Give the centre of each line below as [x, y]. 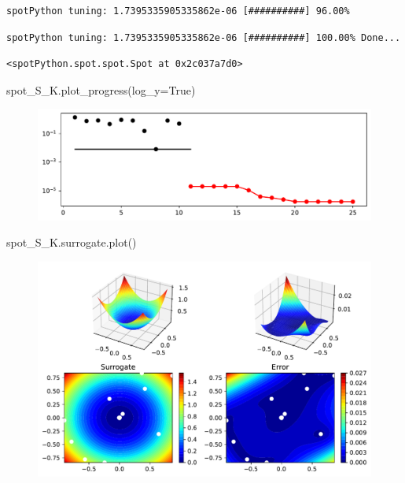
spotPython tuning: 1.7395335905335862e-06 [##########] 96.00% [178, 11]
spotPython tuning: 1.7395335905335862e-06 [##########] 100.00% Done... [204, 37]
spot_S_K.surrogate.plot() [72, 242]
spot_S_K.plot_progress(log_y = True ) [101, 89]
